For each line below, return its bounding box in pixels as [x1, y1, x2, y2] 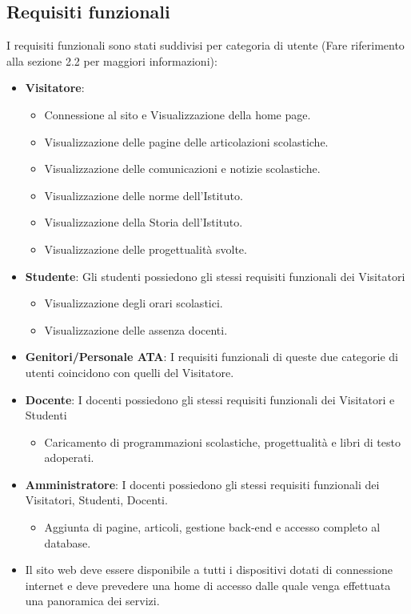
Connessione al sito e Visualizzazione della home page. [44, 106, 311, 122]
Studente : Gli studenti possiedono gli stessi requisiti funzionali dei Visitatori [25, 267, 405, 284]
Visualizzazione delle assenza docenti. [44, 321, 228, 338]
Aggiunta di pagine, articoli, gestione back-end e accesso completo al [44, 519, 381, 536]
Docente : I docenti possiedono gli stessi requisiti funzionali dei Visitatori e [25, 391, 395, 407]
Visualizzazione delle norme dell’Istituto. [44, 187, 243, 203]
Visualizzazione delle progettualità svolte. [44, 240, 247, 257]
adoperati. [44, 449, 94, 466]
